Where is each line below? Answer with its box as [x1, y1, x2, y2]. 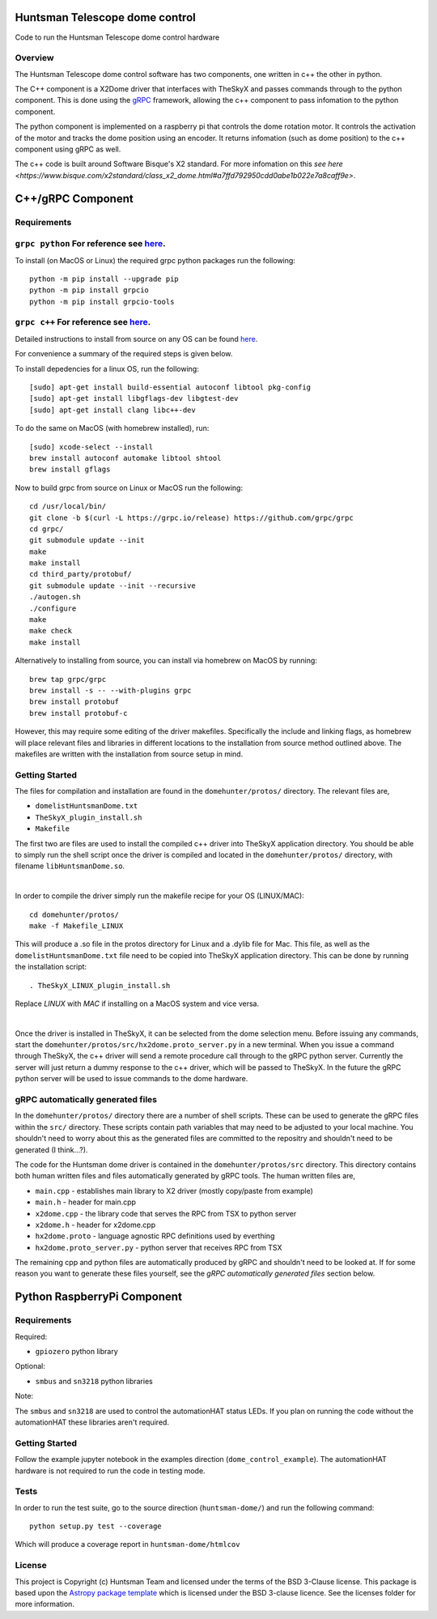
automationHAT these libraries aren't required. [15, 1417, 170, 1427]
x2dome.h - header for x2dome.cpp [35, 1220, 156, 1229]
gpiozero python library [35, 1347, 119, 1357]
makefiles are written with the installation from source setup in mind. [15, 749, 244, 759]
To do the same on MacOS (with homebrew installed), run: [15, 424, 210, 433]
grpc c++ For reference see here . [15, 317, 151, 328]
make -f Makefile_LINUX [29, 921, 124, 931]
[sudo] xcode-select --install [29, 442, 154, 451]
